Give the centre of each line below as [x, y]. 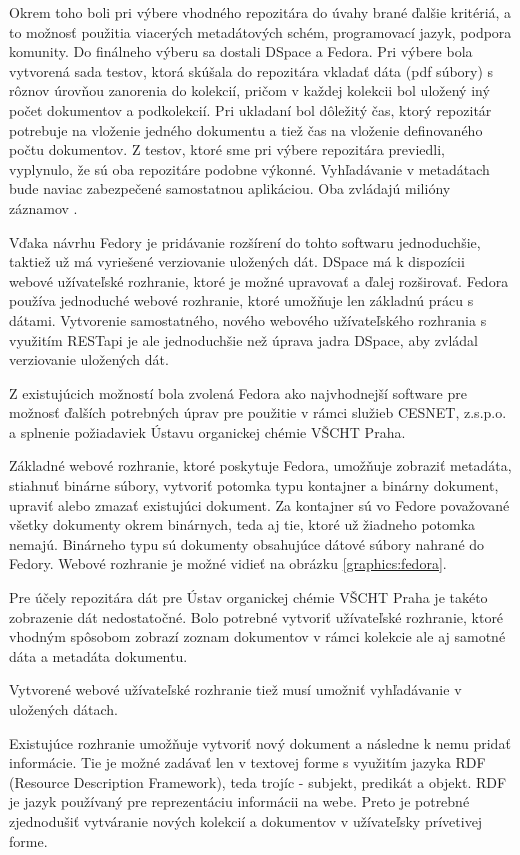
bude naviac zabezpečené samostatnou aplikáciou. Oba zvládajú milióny [230, 188]
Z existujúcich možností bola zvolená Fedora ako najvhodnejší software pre [238, 392]
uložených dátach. [63, 709]
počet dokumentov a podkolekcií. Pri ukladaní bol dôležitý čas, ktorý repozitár [250, 109]
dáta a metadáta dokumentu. [98, 655]
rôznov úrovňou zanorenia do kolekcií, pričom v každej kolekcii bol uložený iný [249, 90]
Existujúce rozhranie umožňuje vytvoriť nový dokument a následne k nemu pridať [260, 742]
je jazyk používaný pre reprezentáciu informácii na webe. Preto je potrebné [239, 801]
